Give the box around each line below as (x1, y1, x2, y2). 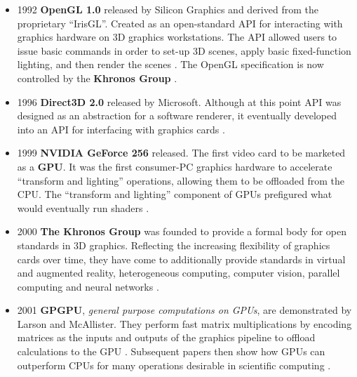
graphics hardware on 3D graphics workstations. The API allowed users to (17, 29, 337, 44)
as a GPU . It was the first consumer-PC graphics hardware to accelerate (17, 159, 332, 173)
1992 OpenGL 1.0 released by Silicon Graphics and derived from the (17, 2, 318, 16)
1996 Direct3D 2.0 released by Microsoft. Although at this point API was (17, 94, 342, 109)
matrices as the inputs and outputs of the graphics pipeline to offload (17, 330, 316, 345)
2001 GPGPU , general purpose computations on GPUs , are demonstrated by (17, 303, 352, 317)
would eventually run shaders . (17, 200, 149, 215)
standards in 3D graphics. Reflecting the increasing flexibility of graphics (17, 237, 330, 252)
